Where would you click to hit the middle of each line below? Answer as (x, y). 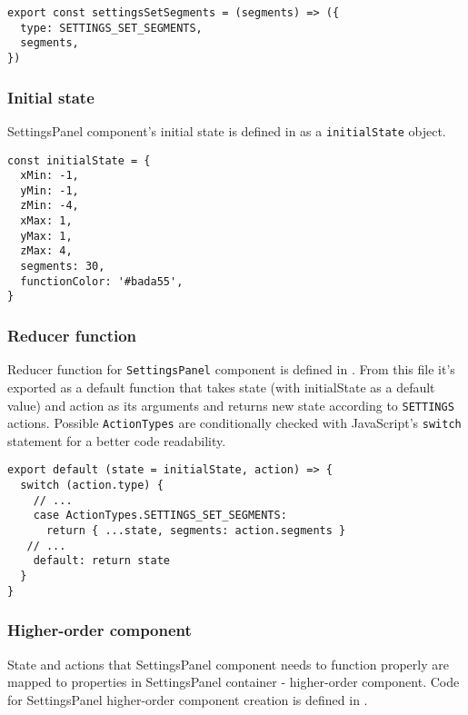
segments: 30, (63, 267)
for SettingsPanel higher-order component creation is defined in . (188, 699)
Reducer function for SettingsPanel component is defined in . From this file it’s (231, 369)
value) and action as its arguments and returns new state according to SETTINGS (231, 405)
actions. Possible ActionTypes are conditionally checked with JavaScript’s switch (234, 423)
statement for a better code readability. (117, 440)
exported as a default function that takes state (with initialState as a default (221, 387)
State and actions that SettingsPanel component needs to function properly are (228, 664)
